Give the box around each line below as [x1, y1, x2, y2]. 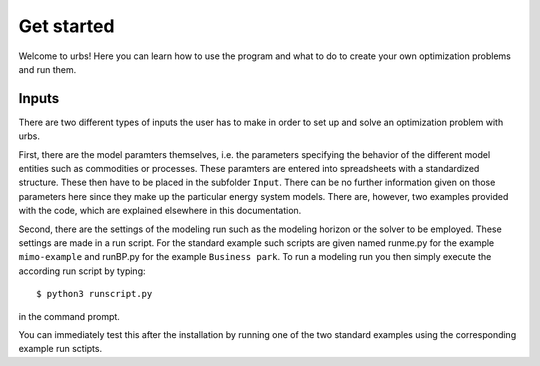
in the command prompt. [18, 310, 120, 322]
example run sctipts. [18, 343, 103, 355]
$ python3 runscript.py [36, 288, 153, 300]
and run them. [18, 63, 77, 75]
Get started [18, 15, 115, 37]
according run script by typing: [18, 265, 146, 277]
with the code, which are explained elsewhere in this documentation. [18, 205, 302, 217]
